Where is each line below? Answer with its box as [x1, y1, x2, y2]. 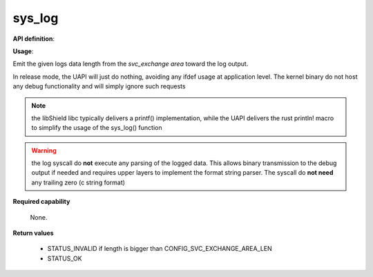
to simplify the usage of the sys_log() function [31, 124, 162, 132]
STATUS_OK [47, 254, 82, 262]
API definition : [12, 35, 55, 43]
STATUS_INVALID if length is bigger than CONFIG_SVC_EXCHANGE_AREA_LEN [47, 245, 272, 253]
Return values [12, 229, 55, 238]
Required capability [12, 198, 70, 206]
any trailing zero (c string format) [31, 178, 126, 187]
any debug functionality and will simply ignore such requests [12, 82, 186, 90]
